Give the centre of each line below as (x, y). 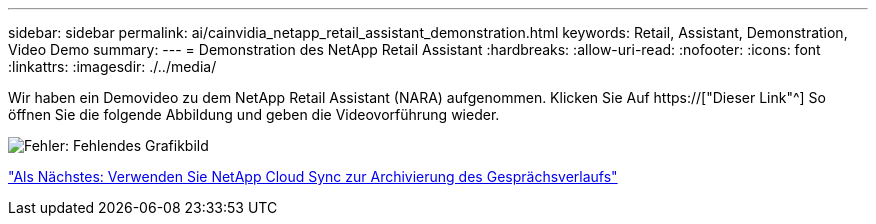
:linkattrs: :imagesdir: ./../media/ (112, 66)
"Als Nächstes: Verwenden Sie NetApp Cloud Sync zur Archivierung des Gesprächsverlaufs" (313, 176)
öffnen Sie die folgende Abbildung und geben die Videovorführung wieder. (254, 114)
